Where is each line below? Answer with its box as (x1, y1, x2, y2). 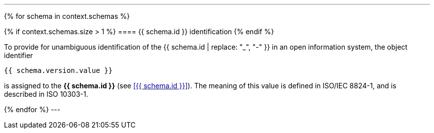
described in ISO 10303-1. (4, 90, 88, 98)
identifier (4, 51, 33, 60)
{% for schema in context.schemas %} (4, 12, 130, 20)
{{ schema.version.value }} (4, 66, 113, 74)
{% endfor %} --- (4, 105, 61, 114)
